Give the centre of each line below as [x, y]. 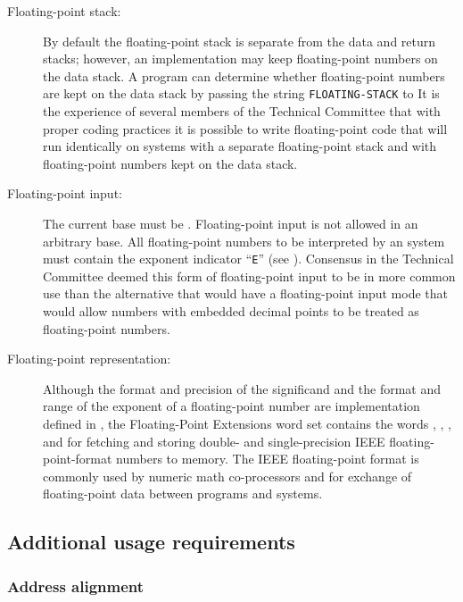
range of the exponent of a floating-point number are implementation [231, 406]
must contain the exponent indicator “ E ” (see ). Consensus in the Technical [248, 259]
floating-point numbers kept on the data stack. [170, 163]
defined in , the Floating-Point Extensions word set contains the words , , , [247, 423]
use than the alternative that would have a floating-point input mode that [245, 293]
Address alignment [76, 585]
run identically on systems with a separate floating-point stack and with [240, 146]
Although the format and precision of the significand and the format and [242, 388]
